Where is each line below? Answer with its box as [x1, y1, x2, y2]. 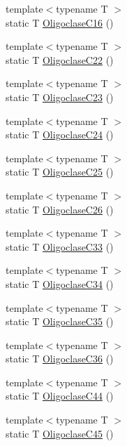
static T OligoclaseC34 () [6, 276, 114, 291]
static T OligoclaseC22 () [6, 52, 114, 67]
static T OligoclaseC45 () [6, 426, 114, 440]
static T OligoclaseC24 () [6, 127, 114, 142]
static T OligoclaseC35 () [6, 314, 114, 329]
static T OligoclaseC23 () [6, 89, 114, 104]
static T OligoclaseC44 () [6, 388, 114, 403]
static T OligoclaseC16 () [6, 15, 114, 29]
